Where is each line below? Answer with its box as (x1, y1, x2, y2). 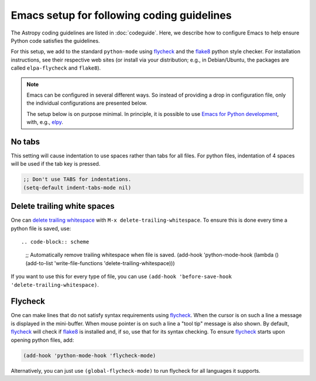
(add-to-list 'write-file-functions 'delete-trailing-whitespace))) (25, 259, 175, 266)
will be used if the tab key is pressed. (11, 160, 101, 167)
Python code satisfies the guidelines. (11, 37, 100, 44)
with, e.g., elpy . (26, 119, 64, 126)
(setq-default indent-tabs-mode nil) (23, 184, 132, 191)
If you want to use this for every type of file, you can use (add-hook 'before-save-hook (11, 273, 232, 280)
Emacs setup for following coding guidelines (11, 9, 232, 22)
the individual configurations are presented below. (26, 99, 147, 107)
